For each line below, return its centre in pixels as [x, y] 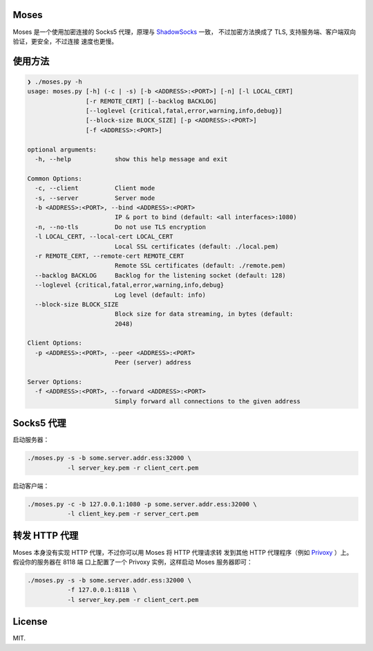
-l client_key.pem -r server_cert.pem [133, 514]
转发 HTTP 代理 [46, 536]
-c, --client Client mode [95, 188]
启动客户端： [31, 486]
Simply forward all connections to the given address [207, 401]
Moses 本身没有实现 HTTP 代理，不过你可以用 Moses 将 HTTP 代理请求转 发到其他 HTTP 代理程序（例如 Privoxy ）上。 [183, 552]
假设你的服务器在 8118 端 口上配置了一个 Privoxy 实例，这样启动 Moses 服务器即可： [133, 562]
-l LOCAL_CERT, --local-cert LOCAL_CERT [104, 237]
